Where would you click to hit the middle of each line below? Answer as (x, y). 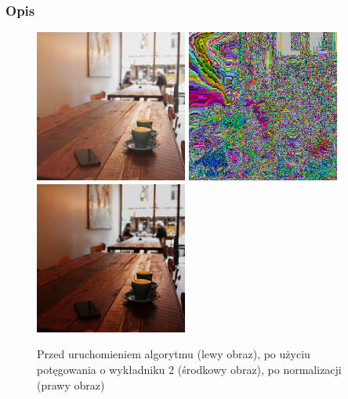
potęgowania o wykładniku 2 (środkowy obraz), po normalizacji (189, 369)
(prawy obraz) (71, 384)
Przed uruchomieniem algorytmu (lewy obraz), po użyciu (174, 354)
